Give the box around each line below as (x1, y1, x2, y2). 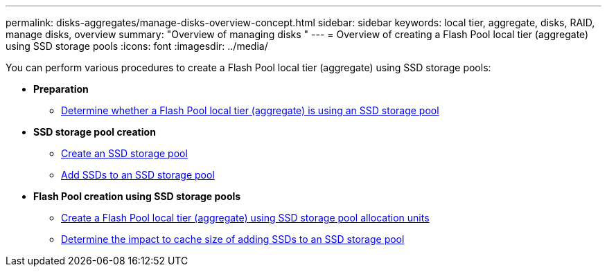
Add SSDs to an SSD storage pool (61, 169, 215, 181)
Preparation (33, 83, 89, 95)
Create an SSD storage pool (61, 147, 188, 159)
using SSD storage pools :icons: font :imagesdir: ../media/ (6, 40, 268, 52)
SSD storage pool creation (33, 126, 156, 138)
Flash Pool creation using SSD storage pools (33, 190, 241, 202)
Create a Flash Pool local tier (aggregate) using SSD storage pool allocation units (61, 212, 430, 224)
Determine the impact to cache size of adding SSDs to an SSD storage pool (61, 233, 405, 245)
